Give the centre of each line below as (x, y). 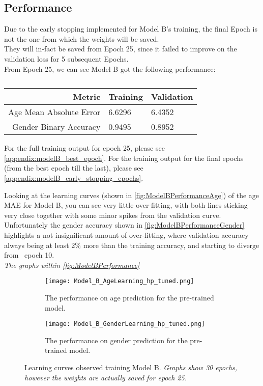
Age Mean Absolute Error (54, 112)
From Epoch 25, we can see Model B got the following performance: (110, 68)
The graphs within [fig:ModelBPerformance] (72, 265)
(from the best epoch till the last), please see (74, 168)
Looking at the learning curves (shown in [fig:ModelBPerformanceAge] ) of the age (132, 195)
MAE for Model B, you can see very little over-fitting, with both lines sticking (126, 205)
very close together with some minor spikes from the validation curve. (113, 215)
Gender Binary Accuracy (56, 127)
